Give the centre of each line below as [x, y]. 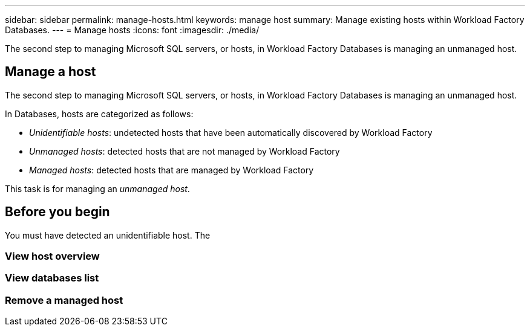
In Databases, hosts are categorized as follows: [99, 114]
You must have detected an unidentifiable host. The [108, 235]
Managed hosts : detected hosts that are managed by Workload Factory [172, 170]
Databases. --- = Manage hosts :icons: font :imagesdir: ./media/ [132, 30]
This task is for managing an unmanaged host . [97, 188]
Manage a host [51, 72]
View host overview [52, 256]
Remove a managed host [64, 300]
